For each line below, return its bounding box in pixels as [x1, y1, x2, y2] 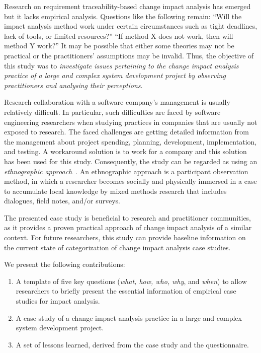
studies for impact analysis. [16, 296, 100, 306]
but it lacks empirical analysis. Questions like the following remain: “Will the [4, 11, 242, 21]
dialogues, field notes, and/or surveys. [4, 195, 121, 206]
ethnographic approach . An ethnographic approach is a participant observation [4, 166, 248, 176]
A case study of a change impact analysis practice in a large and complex [16, 312, 242, 323]
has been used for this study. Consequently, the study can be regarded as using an [4, 156, 257, 166]
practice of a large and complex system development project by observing [4, 70, 226, 81]
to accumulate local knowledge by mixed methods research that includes [4, 185, 227, 196]
